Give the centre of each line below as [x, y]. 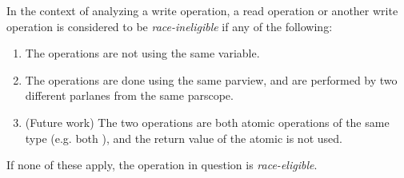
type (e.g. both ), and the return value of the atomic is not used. [184, 138]
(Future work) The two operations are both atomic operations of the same [207, 122]
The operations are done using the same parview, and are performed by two [211, 79]
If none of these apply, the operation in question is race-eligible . [162, 165]
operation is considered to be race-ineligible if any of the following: [170, 26]
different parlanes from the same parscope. [129, 95]
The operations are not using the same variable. [142, 53]
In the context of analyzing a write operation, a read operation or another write [202, 10]
